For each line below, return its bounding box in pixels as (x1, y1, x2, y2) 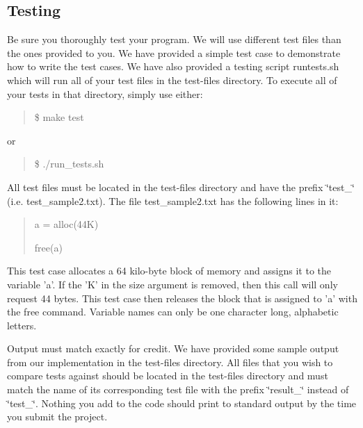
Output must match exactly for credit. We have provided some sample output (7, 341, 339, 356)
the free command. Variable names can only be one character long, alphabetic (7, 304, 339, 319)
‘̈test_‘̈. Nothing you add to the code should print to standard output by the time (7, 395, 357, 410)
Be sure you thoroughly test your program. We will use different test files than (7, 32, 341, 47)
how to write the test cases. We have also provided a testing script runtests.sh (7, 59, 339, 74)
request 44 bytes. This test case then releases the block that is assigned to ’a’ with (7, 290, 357, 305)
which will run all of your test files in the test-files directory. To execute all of (7, 72, 337, 87)
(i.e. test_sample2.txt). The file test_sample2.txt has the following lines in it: (7, 193, 339, 208)
